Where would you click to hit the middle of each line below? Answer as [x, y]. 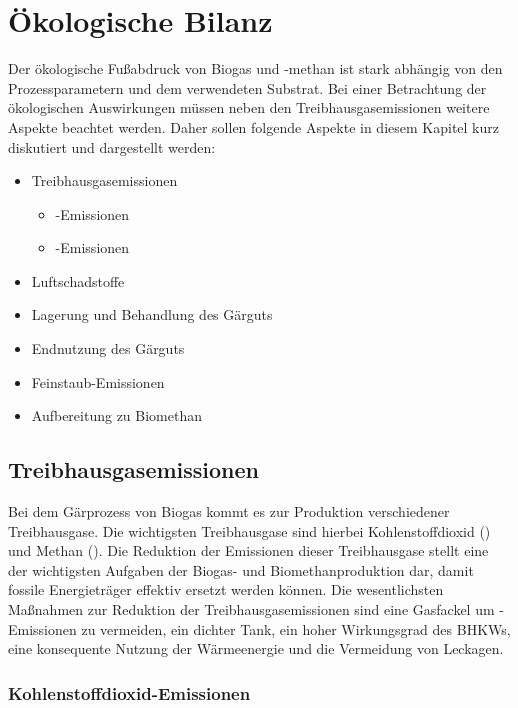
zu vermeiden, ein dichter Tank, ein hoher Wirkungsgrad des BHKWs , [296, 628]
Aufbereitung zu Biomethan [116, 415]
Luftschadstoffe [78, 280]
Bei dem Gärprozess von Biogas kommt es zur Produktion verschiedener [229, 511]
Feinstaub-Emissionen [98, 381]
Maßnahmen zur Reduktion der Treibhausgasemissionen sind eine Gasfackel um [251, 609]
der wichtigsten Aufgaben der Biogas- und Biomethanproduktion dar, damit [241, 569]
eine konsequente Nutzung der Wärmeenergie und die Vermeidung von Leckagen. [256, 648]
